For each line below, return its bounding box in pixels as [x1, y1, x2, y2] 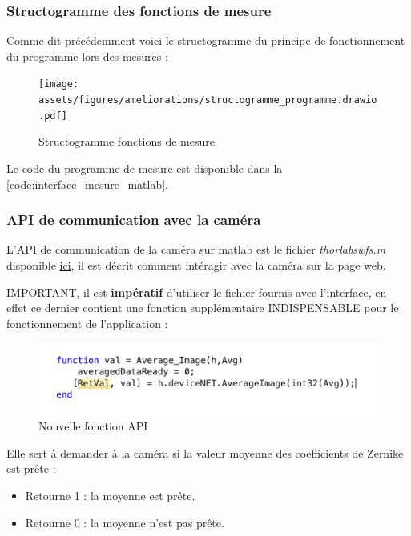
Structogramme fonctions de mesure [38, 133, 215, 150]
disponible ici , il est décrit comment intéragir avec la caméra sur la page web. [6, 256, 386, 273]
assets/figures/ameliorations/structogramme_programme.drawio [38, 94, 377, 106]
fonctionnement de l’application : [6, 314, 168, 331]
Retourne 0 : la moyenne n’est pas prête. [25, 514, 224, 530]
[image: [38, 78, 79, 90]
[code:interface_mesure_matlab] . [6, 175, 169, 192]
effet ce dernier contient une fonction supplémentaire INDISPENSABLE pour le [6, 299, 399, 316]
